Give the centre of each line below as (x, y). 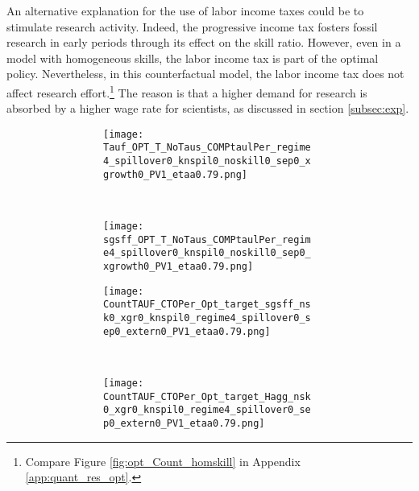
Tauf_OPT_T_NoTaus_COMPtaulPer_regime (207, 148)
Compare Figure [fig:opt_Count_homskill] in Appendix (163, 461)
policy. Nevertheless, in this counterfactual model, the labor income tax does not (205, 74)
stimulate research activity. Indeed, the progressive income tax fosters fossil (192, 26)
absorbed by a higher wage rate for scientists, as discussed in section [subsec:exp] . (208, 108)
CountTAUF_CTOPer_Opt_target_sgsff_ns (207, 305)
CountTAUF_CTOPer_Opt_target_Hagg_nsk (207, 396)
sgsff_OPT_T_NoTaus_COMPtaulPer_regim (207, 239)
